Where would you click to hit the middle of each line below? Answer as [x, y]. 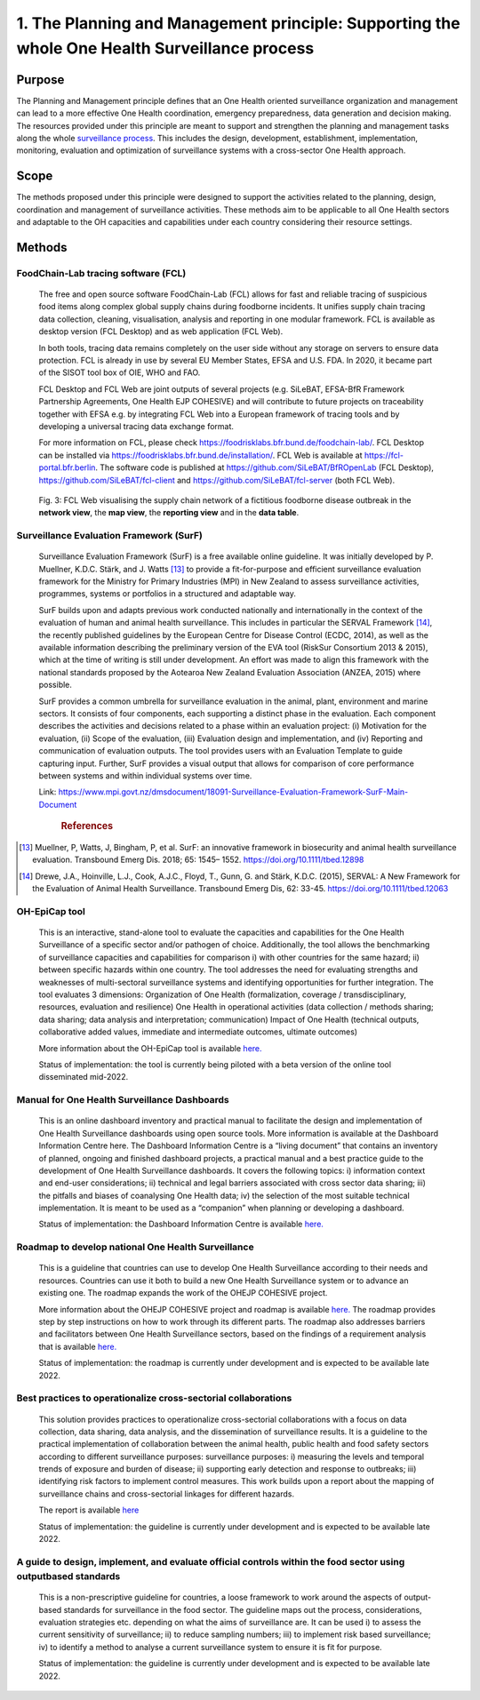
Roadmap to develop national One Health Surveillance [135, 1247]
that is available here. [78, 1346]
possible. [56, 685]
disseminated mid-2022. [84, 1077]
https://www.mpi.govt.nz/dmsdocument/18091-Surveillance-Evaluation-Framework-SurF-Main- [233, 792]
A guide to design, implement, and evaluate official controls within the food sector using [211, 1561]
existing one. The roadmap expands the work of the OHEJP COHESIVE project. [183, 1293]
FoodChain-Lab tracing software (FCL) [101, 273]
